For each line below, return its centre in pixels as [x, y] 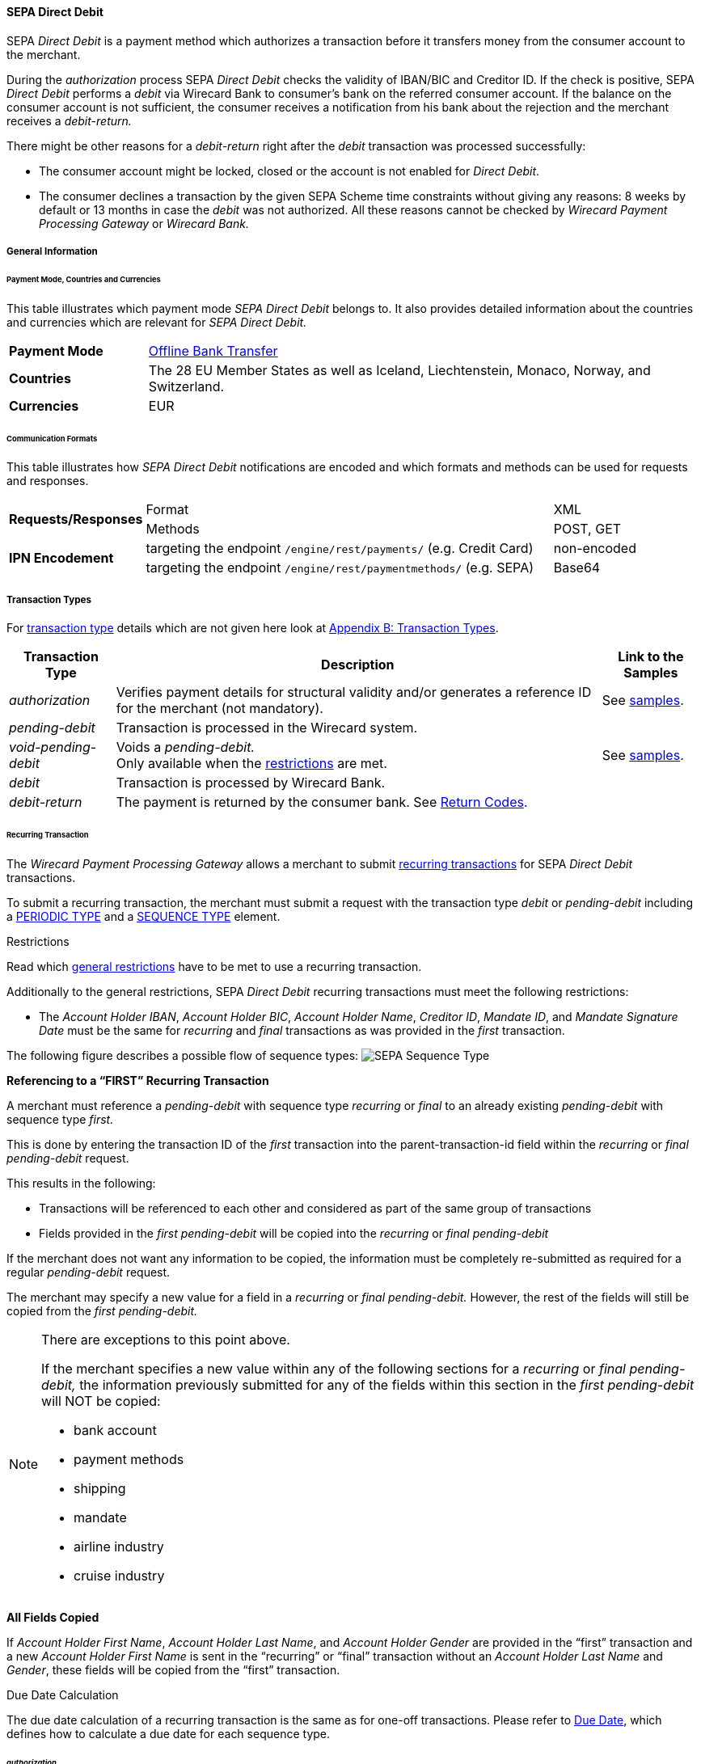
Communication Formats [52, 438]
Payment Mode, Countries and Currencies [84, 279]
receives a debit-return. [69, 120]
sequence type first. [60, 1119]
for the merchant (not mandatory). [220, 709]
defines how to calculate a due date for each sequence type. [169, 1733]
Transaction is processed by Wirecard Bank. [251, 783]
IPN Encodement [61, 558]
